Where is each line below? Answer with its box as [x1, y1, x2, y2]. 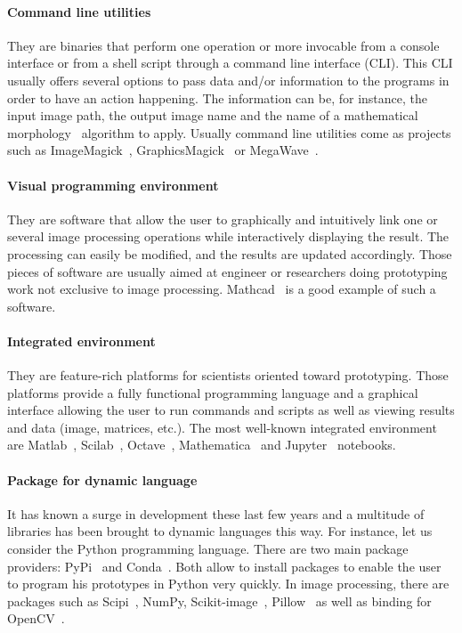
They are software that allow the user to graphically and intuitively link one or [7, 209, 438, 228]
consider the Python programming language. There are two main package [7, 540, 409, 558]
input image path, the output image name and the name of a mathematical [7, 106, 418, 125]
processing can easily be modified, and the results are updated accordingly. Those [7, 244, 452, 263]
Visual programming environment [7, 175, 219, 194]
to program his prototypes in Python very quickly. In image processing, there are [7, 574, 450, 593]
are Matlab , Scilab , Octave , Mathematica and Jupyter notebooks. [7, 435, 396, 454]
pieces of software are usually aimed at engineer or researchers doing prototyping [7, 262, 448, 280]
